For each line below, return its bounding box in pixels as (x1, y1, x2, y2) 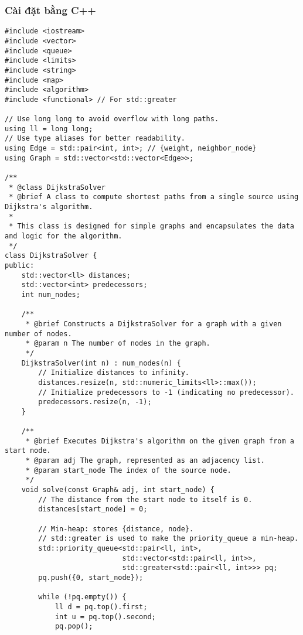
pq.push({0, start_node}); (38, 573, 144, 582)
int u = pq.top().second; (55, 612, 156, 621)
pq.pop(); (55, 622, 93, 631)
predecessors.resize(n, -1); (38, 398, 152, 407)
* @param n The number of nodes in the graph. (25, 339, 210, 348)
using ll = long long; (5, 124, 93, 133)
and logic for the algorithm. (5, 232, 122, 240)
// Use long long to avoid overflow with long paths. (5, 115, 219, 124)
